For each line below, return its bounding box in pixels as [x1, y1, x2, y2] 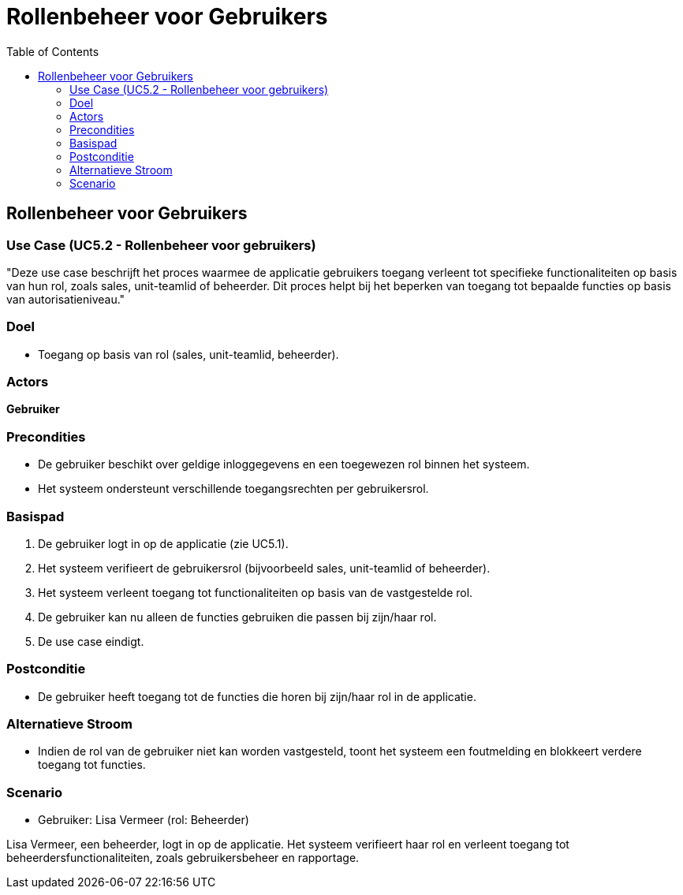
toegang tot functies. [38, 758, 146, 772]
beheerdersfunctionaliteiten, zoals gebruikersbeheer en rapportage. [6, 851, 360, 865]
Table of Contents [6, 44, 99, 58]
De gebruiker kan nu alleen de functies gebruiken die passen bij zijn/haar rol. [38, 610, 437, 624]
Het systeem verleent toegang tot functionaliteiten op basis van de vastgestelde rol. [38, 585, 473, 599]
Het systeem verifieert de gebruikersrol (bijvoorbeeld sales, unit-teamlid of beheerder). [38, 561, 491, 575]
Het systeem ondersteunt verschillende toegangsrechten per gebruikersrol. [38, 482, 429, 496]
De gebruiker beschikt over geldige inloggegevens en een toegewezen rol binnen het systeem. [38, 457, 530, 472]
